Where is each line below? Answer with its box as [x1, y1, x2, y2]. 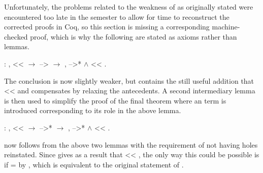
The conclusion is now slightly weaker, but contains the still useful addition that [4, 75, 254, 86]
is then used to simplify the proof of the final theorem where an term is [4, 95, 226, 106]
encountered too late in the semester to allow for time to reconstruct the [4, 11, 229, 22]
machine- [212, 21, 240, 32]
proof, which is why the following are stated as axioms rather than [30, 31, 237, 42]
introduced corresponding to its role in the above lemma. [4, 105, 181, 116]
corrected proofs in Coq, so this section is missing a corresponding [4, 21, 210, 32]
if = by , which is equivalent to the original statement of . [4, 159, 184, 169]
